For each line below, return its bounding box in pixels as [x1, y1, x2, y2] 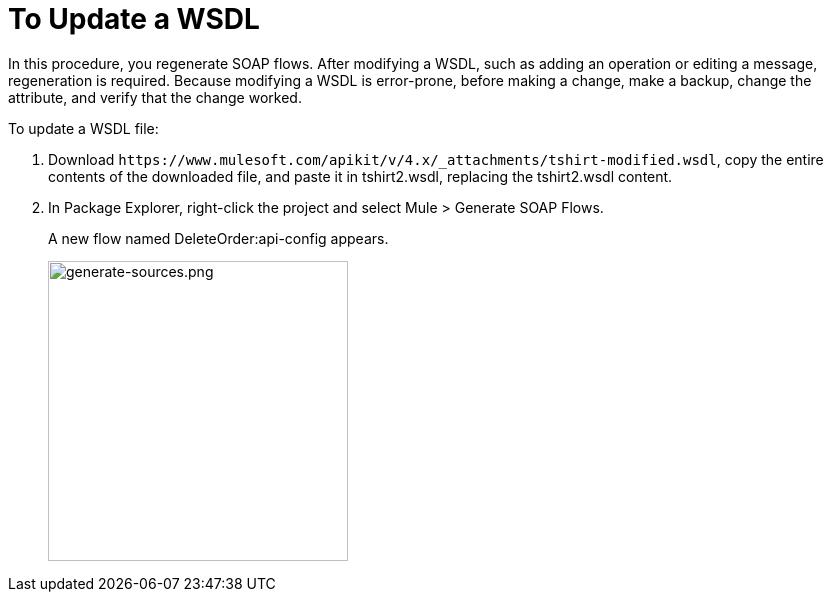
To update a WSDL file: [8, 119, 159, 137]
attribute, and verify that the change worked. [8, 88, 302, 106]
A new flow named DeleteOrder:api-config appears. [48, 229, 389, 247]
